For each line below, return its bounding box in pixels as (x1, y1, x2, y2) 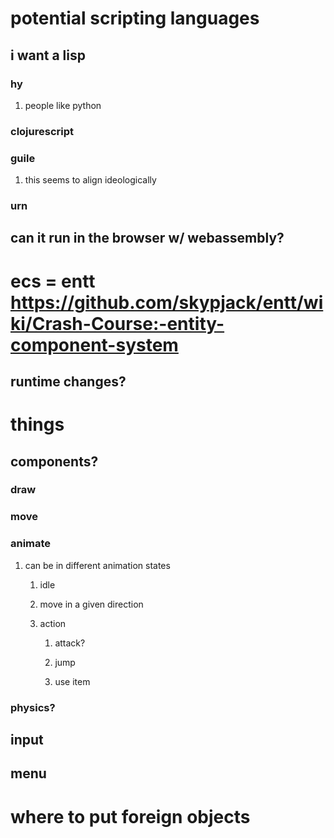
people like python (24, 99, 102, 111)
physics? (10, 700, 56, 714)
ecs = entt (10, 270, 96, 292)
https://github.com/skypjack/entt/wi (10, 291, 324, 314)
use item (54, 675, 91, 687)
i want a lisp (10, 47, 86, 64)
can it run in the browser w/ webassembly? (10, 230, 285, 247)
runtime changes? (10, 373, 127, 390)
